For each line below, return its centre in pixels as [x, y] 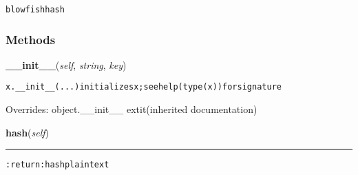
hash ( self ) [28, 132]
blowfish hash [35, 10]
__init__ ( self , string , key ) [66, 64]
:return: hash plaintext [57, 165]
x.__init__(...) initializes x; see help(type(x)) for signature [144, 87]
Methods [31, 39]
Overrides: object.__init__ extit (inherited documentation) [131, 109]
